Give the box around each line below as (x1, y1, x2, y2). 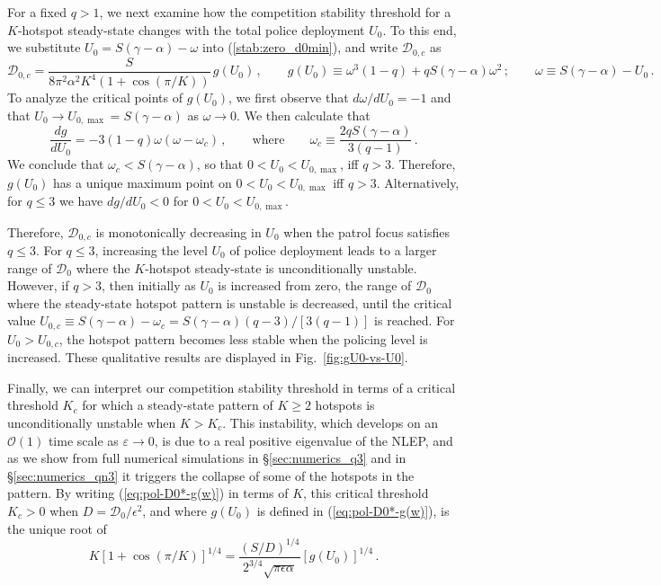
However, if (7, 276, 69, 295)
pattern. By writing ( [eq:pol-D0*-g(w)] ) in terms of (7, 484, 289, 502)
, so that (196, 155, 244, 173)
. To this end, (382, 20, 457, 39)
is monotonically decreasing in (95, 222, 262, 241)
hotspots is (315, 395, 375, 414)
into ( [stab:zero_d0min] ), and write (201, 38, 398, 57)
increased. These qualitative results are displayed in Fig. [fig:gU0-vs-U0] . (7, 348, 408, 367)
